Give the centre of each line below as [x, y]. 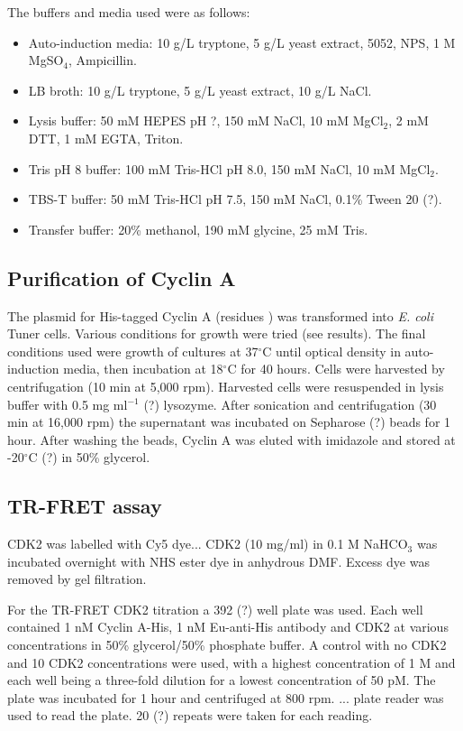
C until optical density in [331, 351]
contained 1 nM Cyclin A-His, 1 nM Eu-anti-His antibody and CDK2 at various [228, 627]
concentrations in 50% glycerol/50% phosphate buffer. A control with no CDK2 [227, 645]
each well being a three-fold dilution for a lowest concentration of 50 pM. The [222, 680]
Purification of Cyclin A [122, 278]
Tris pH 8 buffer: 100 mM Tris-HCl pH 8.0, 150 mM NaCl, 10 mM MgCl [229, 168]
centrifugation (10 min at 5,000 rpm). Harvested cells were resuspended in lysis [226, 386]
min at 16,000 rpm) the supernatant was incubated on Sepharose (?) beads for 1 [229, 422]
